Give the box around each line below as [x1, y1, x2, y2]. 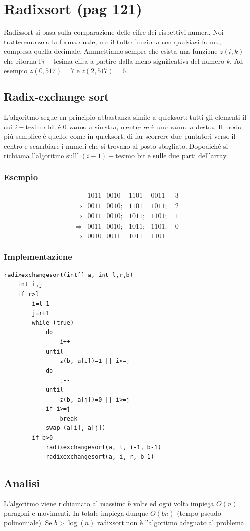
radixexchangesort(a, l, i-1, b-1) [45, 444, 162, 451]
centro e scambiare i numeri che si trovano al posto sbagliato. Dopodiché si [4, 141, 228, 151]
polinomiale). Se [4, 517, 52, 528]
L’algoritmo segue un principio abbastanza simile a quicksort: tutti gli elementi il [4, 112, 247, 122]
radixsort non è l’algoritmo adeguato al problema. [97, 517, 246, 528]
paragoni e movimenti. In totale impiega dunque [4, 508, 148, 518]
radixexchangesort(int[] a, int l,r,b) [4, 271, 133, 278]
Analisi [4, 475, 40, 490]
